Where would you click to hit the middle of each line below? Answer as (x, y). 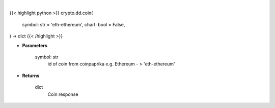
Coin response (63, 94)
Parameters (35, 45)
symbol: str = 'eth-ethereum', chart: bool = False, (74, 24)
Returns (31, 76)
